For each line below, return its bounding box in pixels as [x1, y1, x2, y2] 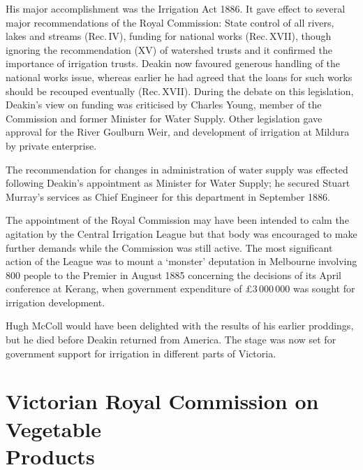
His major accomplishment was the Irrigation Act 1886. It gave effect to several [6, 1, 346, 15]
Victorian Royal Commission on [6, 387, 319, 415]
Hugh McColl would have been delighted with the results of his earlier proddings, [6, 318, 354, 333]
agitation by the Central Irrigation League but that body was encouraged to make [6, 226, 357, 241]
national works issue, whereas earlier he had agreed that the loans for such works [6, 69, 353, 84]
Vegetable [6, 414, 102, 443]
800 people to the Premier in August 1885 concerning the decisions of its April [6, 267, 341, 282]
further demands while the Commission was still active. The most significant [6, 240, 333, 255]
